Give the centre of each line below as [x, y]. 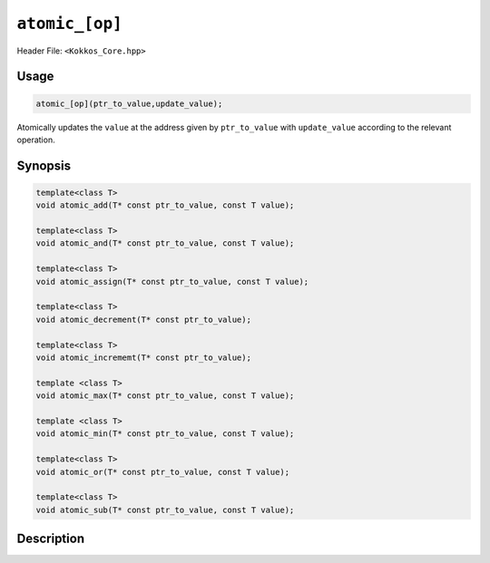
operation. [36, 140]
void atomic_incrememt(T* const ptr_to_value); [143, 358]
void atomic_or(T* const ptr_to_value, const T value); [163, 472]
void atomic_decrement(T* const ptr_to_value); [143, 319]
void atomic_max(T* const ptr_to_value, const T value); [165, 396]
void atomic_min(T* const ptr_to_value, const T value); [165, 434]
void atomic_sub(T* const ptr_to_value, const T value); [165, 510]
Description [51, 539]
